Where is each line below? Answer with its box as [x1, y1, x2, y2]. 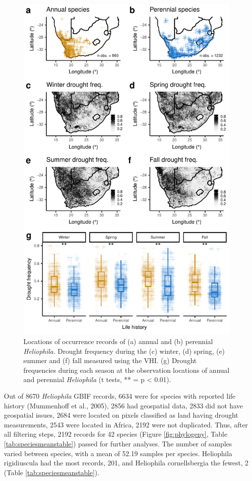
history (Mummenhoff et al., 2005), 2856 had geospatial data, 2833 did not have [4, 400, 243, 410]
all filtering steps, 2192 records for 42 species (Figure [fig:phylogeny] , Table [4, 429, 228, 439]
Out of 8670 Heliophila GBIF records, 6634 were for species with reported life [4, 390, 235, 401]
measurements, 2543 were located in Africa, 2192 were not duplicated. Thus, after [4, 419, 248, 429]
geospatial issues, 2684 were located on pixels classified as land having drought [4, 410, 238, 420]
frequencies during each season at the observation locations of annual [23, 365, 230, 375]
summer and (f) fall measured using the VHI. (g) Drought [23, 355, 197, 366]
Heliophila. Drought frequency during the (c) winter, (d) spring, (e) [23, 346, 225, 356]
